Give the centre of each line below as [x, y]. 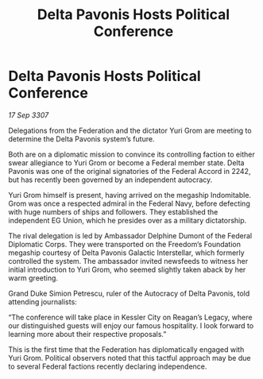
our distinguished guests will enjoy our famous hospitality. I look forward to [131, 325]
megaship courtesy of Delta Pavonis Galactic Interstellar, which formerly [126, 253]
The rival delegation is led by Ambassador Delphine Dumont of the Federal [130, 235]
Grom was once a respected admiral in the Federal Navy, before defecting [129, 203]
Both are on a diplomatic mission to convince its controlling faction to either [132, 154]
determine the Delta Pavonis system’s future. [81, 139]
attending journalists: [43, 302]
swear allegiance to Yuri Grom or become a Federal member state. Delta [126, 162]
